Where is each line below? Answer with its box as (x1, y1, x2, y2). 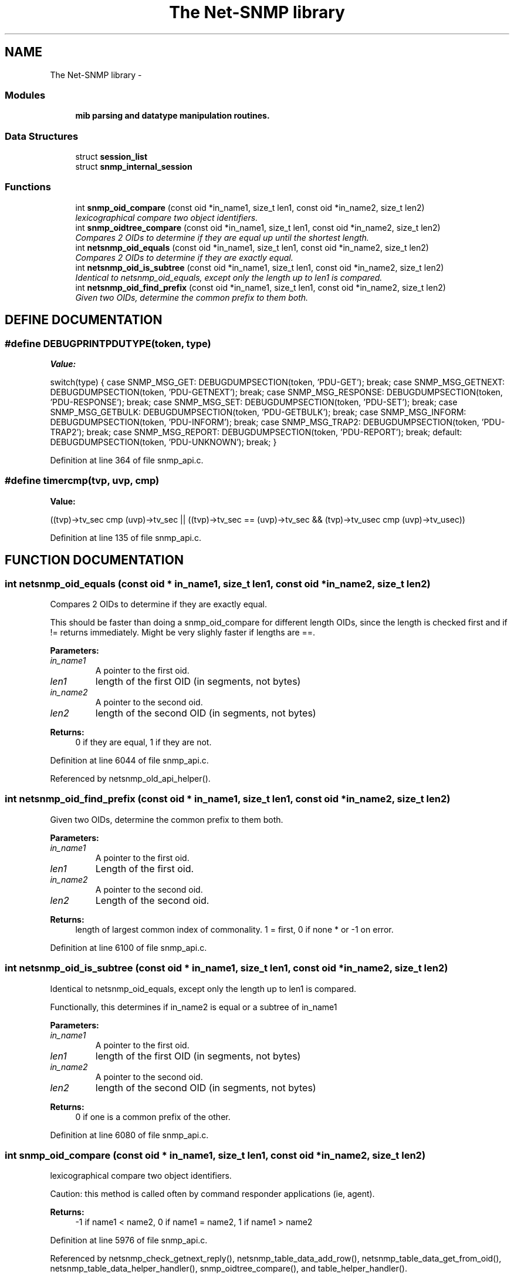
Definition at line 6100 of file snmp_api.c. (50, 942, 207, 953)
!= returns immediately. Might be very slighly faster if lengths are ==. (50, 627, 316, 638)
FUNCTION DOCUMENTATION (5, 553, 184, 568)
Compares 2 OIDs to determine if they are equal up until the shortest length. (75, 232, 369, 243)
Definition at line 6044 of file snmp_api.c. (50, 755, 209, 766)
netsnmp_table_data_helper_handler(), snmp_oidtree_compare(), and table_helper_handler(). (50, 1263, 407, 1274)
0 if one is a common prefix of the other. (75, 1111, 231, 1122)
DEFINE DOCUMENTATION (5, 312, 163, 328)
